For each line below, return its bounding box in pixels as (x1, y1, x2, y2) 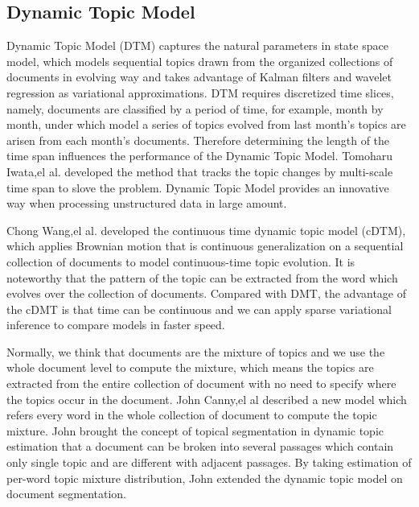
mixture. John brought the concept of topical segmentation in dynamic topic (6, 422, 384, 439)
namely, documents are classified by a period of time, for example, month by (6, 100, 384, 117)
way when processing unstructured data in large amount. (6, 195, 287, 212)
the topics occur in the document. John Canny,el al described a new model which (6, 390, 407, 407)
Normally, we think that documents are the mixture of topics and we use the (6, 343, 385, 360)
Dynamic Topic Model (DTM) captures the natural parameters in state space (6, 37, 388, 54)
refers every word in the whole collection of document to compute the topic (6, 406, 377, 423)
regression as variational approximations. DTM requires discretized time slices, (6, 84, 394, 101)
